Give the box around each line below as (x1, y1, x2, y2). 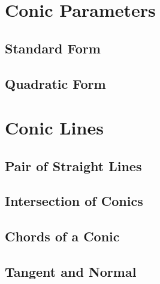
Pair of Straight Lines (5, 156, 142, 175)
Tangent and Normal (5, 262, 137, 281)
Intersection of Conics (5, 192, 143, 210)
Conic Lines (5, 115, 104, 140)
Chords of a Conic (5, 227, 120, 246)
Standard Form (5, 38, 101, 57)
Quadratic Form (5, 74, 106, 92)
